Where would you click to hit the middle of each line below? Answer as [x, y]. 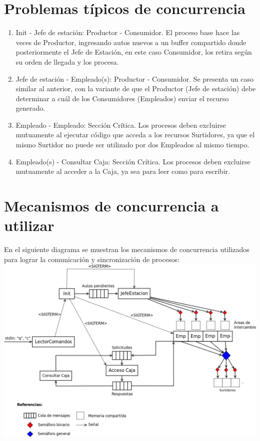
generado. [30, 108]
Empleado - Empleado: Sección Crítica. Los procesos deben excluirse [121, 125]
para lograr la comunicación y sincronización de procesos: [92, 259]
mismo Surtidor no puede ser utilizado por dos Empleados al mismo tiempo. [132, 145]
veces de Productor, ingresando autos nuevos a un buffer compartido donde [131, 42]
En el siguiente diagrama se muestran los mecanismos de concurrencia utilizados [127, 249]
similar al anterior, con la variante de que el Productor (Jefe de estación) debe [136, 88]
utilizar [29, 225]
